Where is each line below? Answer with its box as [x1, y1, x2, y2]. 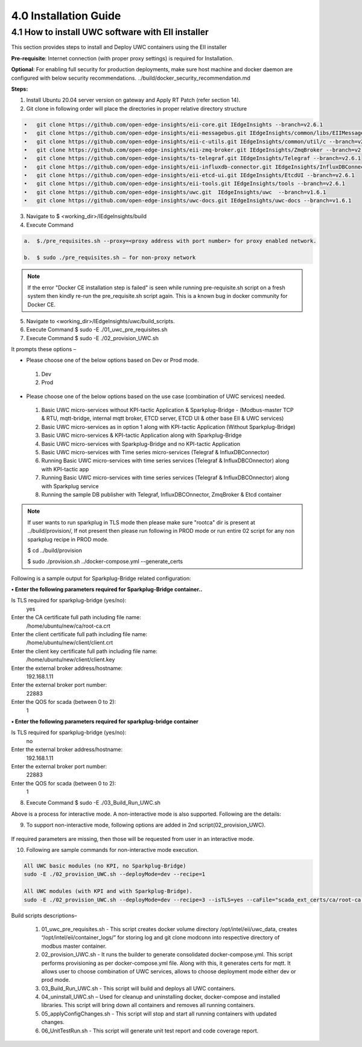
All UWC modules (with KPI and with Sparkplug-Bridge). [24, 888, 193, 895]
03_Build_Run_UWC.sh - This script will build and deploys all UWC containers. [41, 985, 236, 992]
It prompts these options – [11, 346, 77, 353]
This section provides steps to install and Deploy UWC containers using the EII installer [11, 43, 227, 51]
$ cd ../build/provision [27, 547, 83, 554]
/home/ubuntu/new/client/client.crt [26, 639, 113, 646]
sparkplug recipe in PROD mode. [27, 535, 109, 543]
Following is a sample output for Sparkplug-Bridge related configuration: [11, 575, 191, 582]
